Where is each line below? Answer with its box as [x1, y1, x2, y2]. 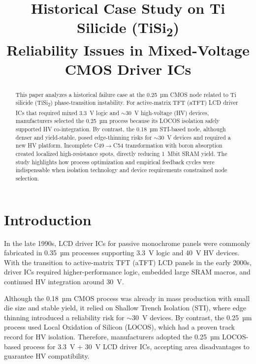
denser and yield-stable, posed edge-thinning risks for [15, 133, 152, 141]
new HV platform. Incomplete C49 [15, 141, 104, 150]
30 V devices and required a [158, 133, 231, 141]
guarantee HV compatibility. [4, 351, 90, 361]
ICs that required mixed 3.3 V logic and [15, 108, 119, 117]
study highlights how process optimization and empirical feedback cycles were [15, 157, 215, 166]
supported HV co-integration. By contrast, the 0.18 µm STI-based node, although [15, 125, 226, 133]
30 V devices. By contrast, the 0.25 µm [132, 312, 252, 322]
